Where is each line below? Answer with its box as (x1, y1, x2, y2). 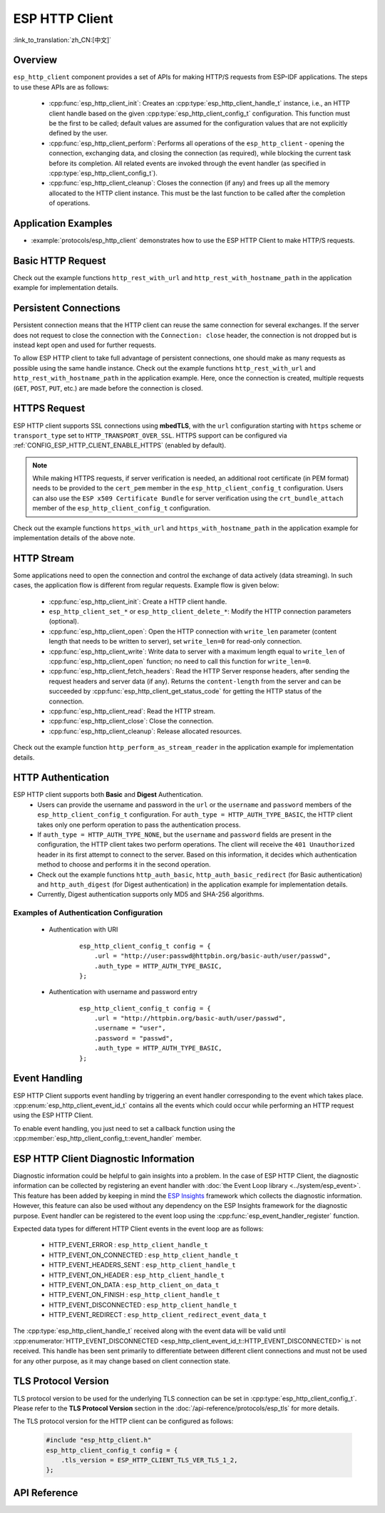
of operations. (48, 199, 91, 207)
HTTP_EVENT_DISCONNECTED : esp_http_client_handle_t (48, 1301, 237, 1309)
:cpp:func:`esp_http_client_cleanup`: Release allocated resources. (48, 727, 242, 735)
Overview (13, 54, 58, 66)
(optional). (48, 617, 79, 626)
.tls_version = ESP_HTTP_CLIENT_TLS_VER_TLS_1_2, (61, 1456, 238, 1465)
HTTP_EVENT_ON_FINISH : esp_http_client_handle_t (48, 1291, 220, 1299)
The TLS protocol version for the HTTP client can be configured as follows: (13, 1417, 234, 1425)
